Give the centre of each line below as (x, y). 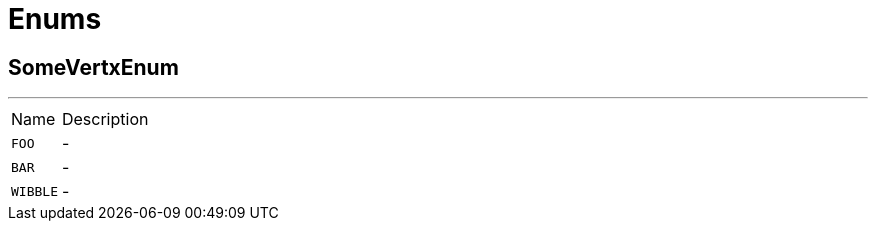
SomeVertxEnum (93, 67)
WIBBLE (34, 191)
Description (105, 119)
